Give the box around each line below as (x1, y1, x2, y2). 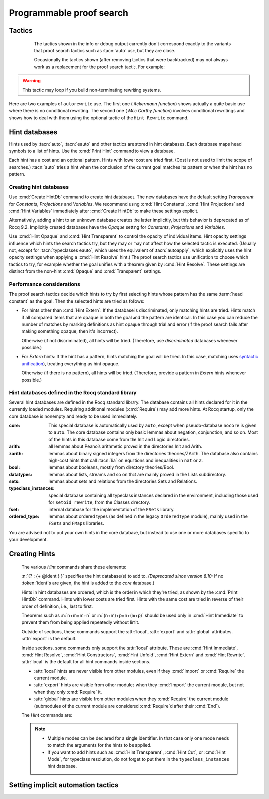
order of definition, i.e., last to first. (21, 603, 93, 609)
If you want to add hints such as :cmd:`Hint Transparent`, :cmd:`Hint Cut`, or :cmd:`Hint (47, 749, 226, 755)
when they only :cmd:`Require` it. (34, 689, 102, 695)
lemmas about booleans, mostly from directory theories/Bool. (48, 464, 174, 470)
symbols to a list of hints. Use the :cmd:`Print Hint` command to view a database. (9, 148, 175, 154)
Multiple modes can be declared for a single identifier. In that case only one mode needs (47, 735, 229, 741)
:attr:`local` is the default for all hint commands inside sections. (21, 659, 151, 665)
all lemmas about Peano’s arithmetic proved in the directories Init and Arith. (48, 443, 203, 449)
